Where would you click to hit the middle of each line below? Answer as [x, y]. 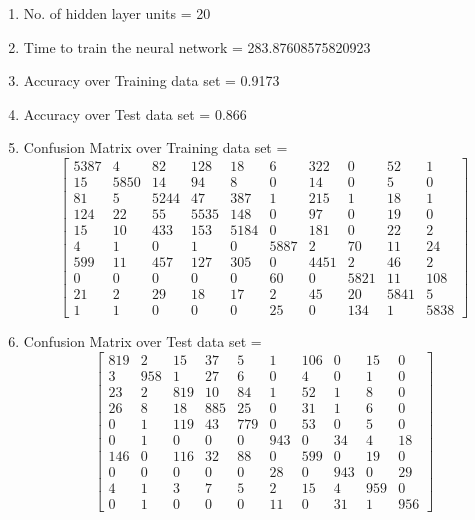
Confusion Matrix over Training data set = [155, 147]
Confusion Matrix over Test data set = [142, 341]
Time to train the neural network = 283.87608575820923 [197, 46]
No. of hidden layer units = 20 [117, 13]
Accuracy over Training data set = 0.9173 [151, 80]
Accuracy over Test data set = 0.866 [135, 113]
